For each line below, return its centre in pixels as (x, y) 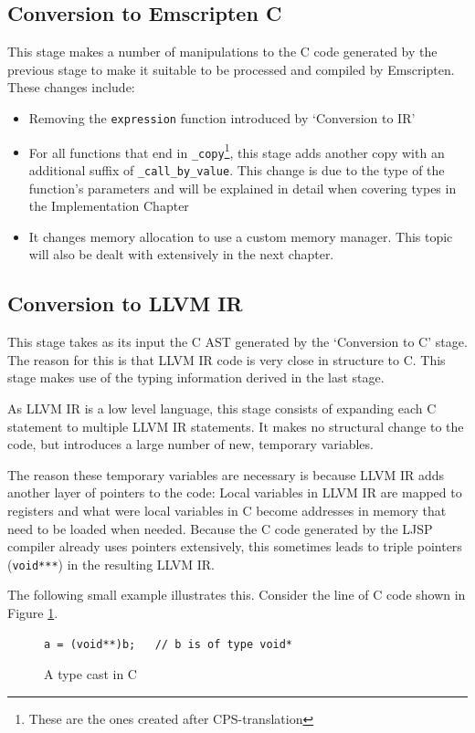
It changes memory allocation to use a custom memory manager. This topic (241, 236)
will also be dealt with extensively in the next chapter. (181, 254)
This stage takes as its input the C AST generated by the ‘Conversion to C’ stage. (237, 342)
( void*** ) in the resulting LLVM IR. (111, 564)
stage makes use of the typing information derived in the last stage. (196, 377)
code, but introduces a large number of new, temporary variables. (190, 444)
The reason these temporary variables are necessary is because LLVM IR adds (226, 474)
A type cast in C (90, 674)
